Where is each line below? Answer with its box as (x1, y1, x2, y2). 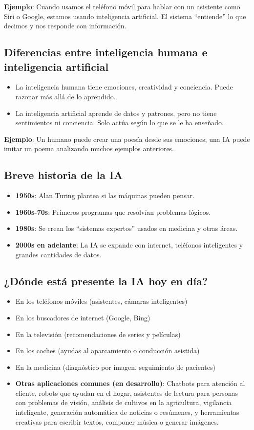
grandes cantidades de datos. (15, 249, 102, 259)
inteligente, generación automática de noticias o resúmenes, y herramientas (15, 407, 239, 417)
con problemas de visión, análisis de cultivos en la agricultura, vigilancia (15, 397, 232, 407)
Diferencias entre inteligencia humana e (4, 45, 208, 60)
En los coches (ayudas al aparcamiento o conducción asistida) (15, 345, 200, 356)
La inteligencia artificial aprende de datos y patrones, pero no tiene (15, 108, 217, 118)
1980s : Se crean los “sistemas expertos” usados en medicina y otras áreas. (15, 223, 238, 233)
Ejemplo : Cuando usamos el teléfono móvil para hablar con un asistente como (4, 1, 240, 11)
